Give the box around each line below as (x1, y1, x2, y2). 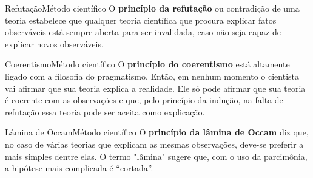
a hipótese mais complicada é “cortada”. (5, 162, 153, 174)
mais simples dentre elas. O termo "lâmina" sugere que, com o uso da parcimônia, (5, 149, 308, 162)
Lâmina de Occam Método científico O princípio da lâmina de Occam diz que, (5, 126, 309, 139)
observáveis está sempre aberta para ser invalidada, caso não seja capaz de (5, 26, 281, 38)
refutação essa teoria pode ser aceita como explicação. (5, 105, 205, 118)
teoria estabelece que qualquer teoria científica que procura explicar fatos (5, 13, 277, 26)
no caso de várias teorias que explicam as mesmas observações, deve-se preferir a (5, 137, 304, 150)
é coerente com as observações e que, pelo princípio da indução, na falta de (5, 94, 283, 106)
